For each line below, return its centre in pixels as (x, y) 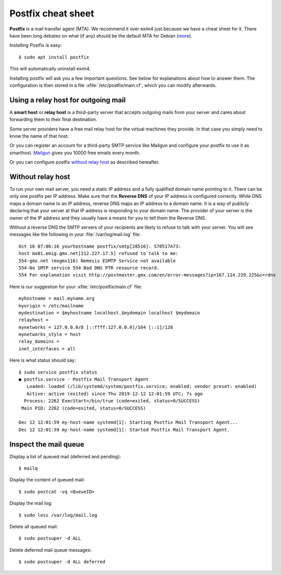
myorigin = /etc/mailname (51, 305)
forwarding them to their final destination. (53, 119)
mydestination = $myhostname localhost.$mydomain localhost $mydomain (109, 313)
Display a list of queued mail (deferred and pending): (65, 456)
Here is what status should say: (43, 360)
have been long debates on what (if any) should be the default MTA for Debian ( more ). (101, 35)
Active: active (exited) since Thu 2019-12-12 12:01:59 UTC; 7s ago (115, 394)
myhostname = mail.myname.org (57, 299)
